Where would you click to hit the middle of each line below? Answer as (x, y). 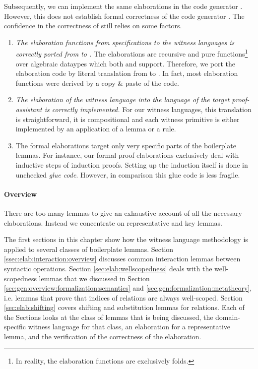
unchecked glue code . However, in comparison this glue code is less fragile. (128, 174)
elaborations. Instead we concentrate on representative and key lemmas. (113, 222)
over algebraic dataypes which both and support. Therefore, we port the (125, 63)
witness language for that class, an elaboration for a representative (129, 327)
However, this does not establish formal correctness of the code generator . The (124, 16)
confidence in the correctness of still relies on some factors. (93, 26)
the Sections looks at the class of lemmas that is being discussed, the (109, 317)
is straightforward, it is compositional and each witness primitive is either (128, 119)
